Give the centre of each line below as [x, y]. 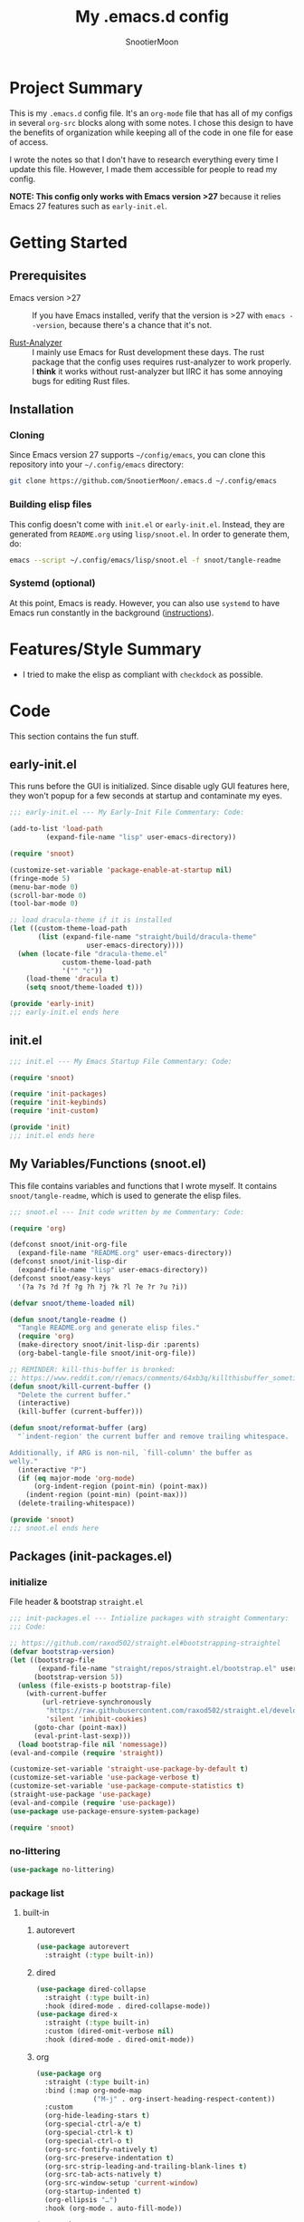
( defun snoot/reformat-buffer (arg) [78, 1428]
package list [37, 1893]
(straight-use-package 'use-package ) [81, 1795]
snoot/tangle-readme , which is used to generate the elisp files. [125, 1195]
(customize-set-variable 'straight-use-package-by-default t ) [129, 1769]
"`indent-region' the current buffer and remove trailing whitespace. [153, 1437]
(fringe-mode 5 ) [40, 878]
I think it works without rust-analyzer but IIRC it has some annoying [157, 371]
